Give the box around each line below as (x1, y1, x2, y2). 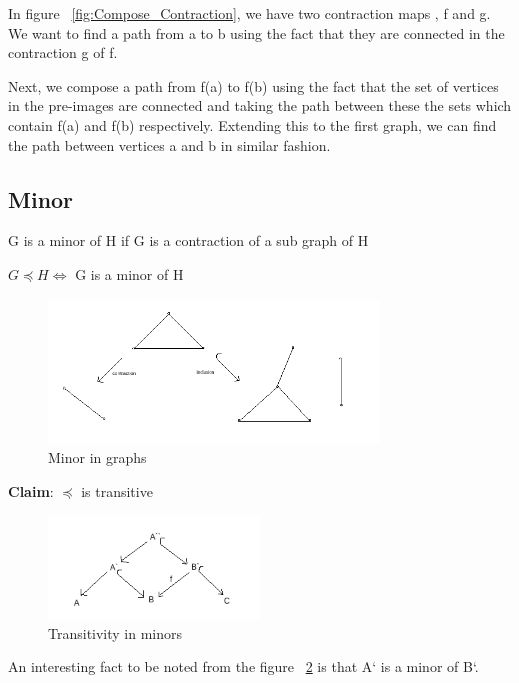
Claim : (8, 480, 54, 501)
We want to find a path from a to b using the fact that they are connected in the (8, 22, 505, 43)
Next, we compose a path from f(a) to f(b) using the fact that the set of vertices (8, 75, 499, 96)
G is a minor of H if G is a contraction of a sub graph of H (8, 230, 369, 251)
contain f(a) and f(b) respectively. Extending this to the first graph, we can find (8, 114, 497, 135)
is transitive (81, 480, 153, 501)
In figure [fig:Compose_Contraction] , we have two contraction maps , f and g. (8, 3, 491, 23)
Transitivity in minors (48, 622, 183, 643)
